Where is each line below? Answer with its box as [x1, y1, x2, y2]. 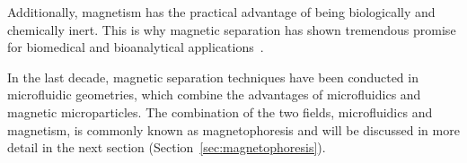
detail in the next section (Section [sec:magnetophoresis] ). [7, 138, 326, 157]
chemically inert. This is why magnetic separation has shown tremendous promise [7, 20, 456, 39]
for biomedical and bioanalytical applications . [7, 38, 264, 56]
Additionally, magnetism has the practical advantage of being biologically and [7, 3, 436, 21]
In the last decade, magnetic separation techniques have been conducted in [7, 67, 419, 86]
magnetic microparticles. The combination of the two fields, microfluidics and [7, 102, 433, 121]
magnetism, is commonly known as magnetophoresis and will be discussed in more [7, 120, 460, 139]
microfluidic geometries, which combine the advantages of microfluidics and [7, 85, 421, 104]
